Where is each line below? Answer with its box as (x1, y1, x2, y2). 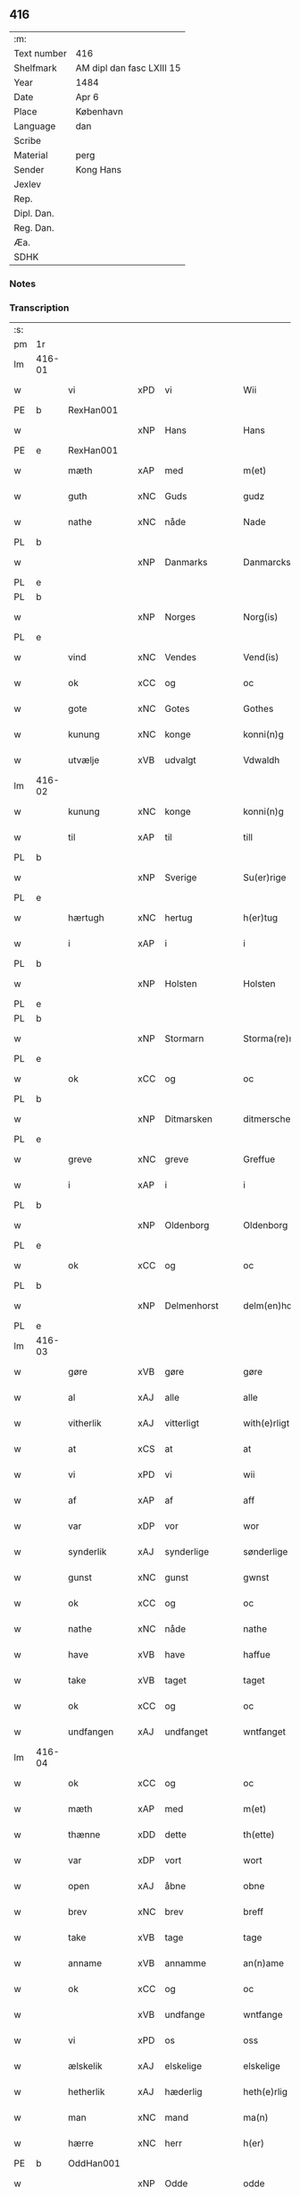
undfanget (164, 1725, 208, 1738)
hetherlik (68, 2086, 105, 2098)
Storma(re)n (243, 1032, 295, 1045)
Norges (164, 611, 196, 623)
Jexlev (13, 178, 42, 191)
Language (13, 120, 56, 132)
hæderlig (164, 2086, 203, 2098)
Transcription (9, 301, 70, 314)
